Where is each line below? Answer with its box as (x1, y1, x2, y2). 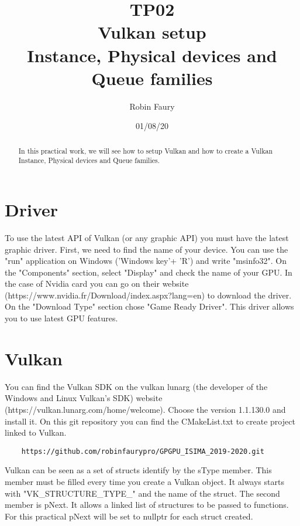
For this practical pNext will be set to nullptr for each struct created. (5, 510, 253, 522)
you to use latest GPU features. (5, 312, 118, 324)
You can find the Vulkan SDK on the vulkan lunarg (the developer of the (5, 380, 268, 392)
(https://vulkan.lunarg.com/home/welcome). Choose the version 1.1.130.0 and (5, 403, 286, 415)
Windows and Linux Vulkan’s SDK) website (5, 392, 163, 404)
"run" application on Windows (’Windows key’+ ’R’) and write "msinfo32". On (5, 254, 287, 267)
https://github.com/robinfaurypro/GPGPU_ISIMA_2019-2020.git (21, 447, 264, 456)
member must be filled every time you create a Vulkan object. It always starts (5, 476, 284, 488)
